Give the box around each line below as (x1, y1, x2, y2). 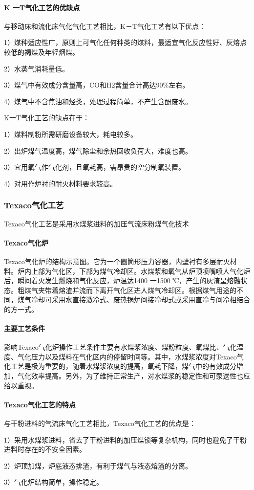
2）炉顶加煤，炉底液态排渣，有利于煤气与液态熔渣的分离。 (4, 460, 192, 470)
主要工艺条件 (4, 323, 45, 334)
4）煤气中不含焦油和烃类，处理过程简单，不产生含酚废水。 (4, 96, 192, 106)
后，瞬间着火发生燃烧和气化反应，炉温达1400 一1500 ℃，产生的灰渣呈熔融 (4, 275, 241, 286)
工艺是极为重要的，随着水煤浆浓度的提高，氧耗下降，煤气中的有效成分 (10, 361, 236, 371)
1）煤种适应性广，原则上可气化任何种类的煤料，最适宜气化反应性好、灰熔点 (4, 37, 247, 47)
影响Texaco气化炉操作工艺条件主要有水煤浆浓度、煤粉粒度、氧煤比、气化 (4, 342, 237, 352)
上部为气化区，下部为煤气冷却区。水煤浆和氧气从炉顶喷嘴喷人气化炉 (31, 266, 250, 276)
